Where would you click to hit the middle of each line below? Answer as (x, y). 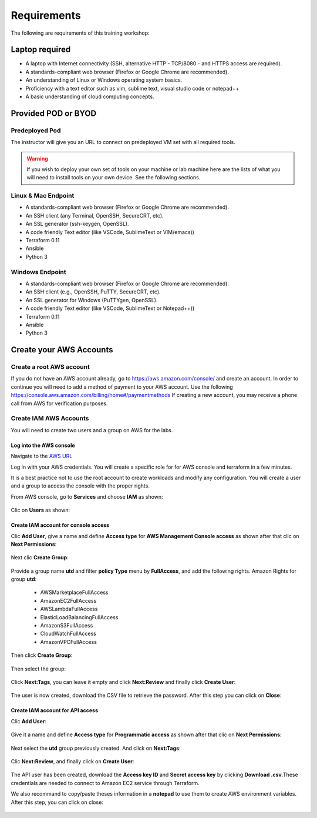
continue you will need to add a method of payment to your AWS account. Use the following (122, 387)
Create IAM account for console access (60, 525)
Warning (37, 158)
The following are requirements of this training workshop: (80, 33)
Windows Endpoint (39, 272)
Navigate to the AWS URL (42, 456)
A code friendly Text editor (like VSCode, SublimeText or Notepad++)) (110, 308)
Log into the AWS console (43, 445)
